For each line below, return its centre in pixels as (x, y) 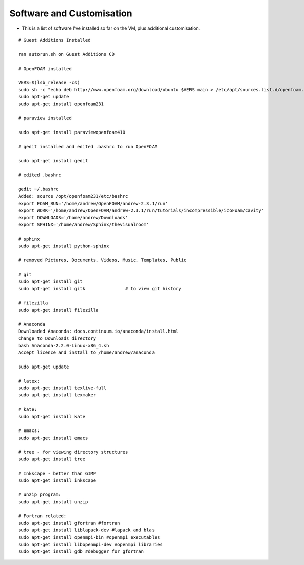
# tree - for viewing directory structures (73, 452)
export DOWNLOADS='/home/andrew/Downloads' (73, 218)
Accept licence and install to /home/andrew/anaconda (86, 353)
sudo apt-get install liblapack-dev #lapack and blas (86, 530)
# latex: (29, 381)
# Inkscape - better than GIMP (57, 473)
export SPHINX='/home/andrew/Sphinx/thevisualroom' (84, 225)
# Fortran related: (43, 516)
